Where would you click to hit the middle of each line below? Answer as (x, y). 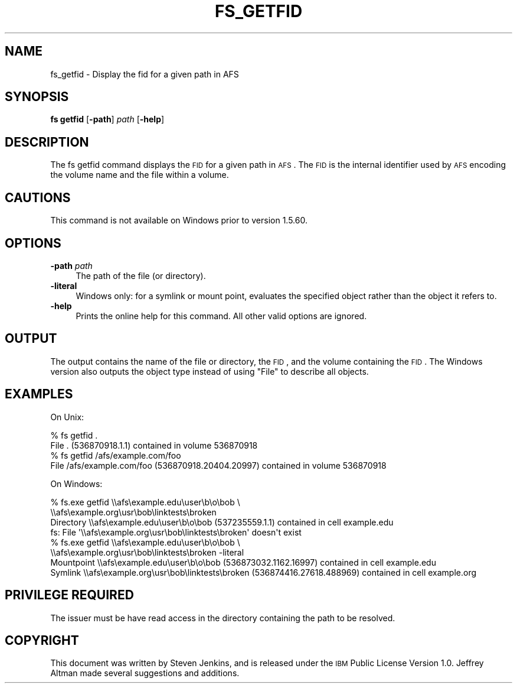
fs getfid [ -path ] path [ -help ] (107, 119)
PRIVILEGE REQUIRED (69, 595)
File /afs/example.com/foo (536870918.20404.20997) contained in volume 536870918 (218, 465)
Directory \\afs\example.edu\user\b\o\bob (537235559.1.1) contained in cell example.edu (222, 522)
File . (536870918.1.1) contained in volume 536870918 (154, 445)
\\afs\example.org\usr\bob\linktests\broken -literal (147, 552)
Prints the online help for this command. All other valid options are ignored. (221, 316)
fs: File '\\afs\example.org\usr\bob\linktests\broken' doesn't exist (176, 532)
